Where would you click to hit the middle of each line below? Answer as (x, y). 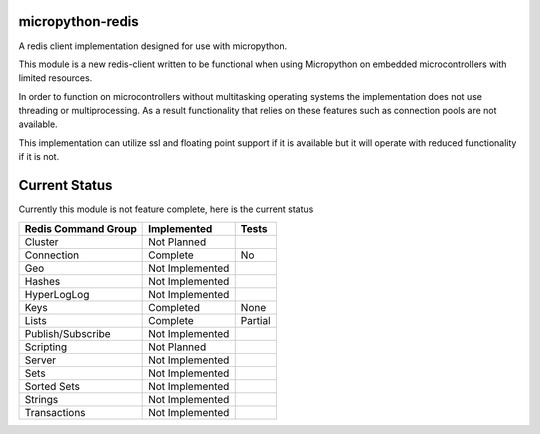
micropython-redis (78, 21)
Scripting (46, 347)
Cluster (41, 242)
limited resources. (55, 78)
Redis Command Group (80, 228)
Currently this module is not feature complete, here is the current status (166, 209)
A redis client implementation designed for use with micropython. (153, 46)
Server (40, 360)
